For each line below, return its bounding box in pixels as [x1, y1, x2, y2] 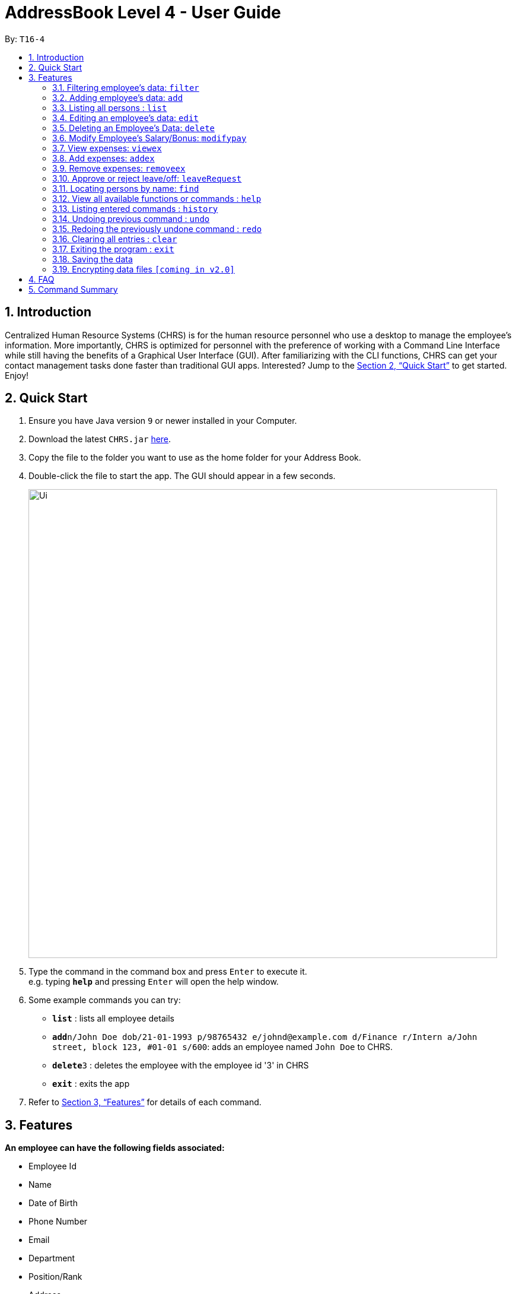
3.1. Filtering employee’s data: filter [52, 82, 199, 93]
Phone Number [28, 1216, 88, 1227]
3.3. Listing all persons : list [52, 102, 167, 113]
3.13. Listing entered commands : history [52, 203, 218, 214]
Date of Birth [28, 1198, 78, 1209]
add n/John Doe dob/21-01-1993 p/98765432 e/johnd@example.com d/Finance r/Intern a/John [52, 1032, 477, 1042]
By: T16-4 [5, 33, 45, 44]
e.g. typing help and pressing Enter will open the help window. [28, 976, 279, 987]
